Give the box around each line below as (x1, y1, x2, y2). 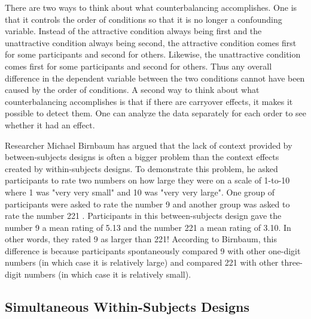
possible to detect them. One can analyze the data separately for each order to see (5, 107, 307, 119)
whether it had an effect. (5, 118, 95, 131)
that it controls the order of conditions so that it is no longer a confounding (5, 13, 282, 25)
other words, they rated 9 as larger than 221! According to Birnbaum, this (5, 233, 277, 245)
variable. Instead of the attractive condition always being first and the (5, 25, 262, 37)
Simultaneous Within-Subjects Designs (5, 297, 249, 316)
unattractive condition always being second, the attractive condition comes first (5, 36, 297, 49)
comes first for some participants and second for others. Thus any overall (5, 59, 272, 72)
